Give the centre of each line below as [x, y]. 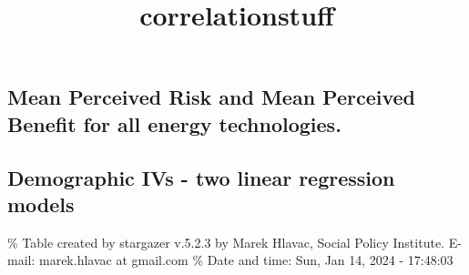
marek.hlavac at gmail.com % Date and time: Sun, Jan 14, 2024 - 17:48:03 [246, 260]
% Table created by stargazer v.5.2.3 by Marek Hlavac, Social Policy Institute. [226, 242]
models [41, 204]
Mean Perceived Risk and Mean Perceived [212, 97]
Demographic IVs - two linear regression [201, 177]
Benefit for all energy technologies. [174, 123]
